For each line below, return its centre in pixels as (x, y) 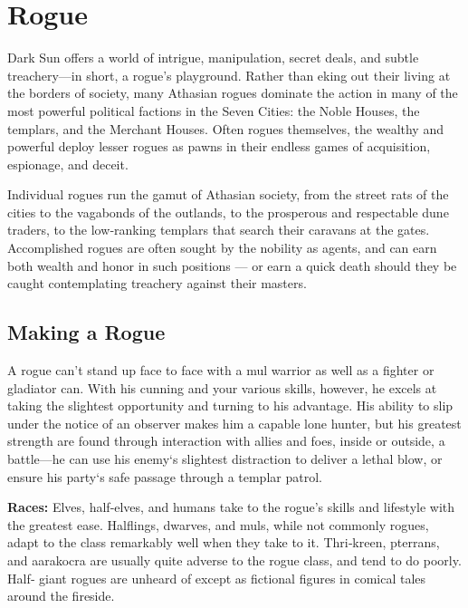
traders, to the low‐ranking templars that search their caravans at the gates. (219, 230)
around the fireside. (61, 596)
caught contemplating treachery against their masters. (157, 283)
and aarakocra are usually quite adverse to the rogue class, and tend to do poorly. (234, 560)
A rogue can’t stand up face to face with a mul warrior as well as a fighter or (221, 370)
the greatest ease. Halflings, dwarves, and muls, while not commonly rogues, (218, 524)
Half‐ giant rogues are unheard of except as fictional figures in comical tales (217, 578)
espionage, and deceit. (68, 164)
